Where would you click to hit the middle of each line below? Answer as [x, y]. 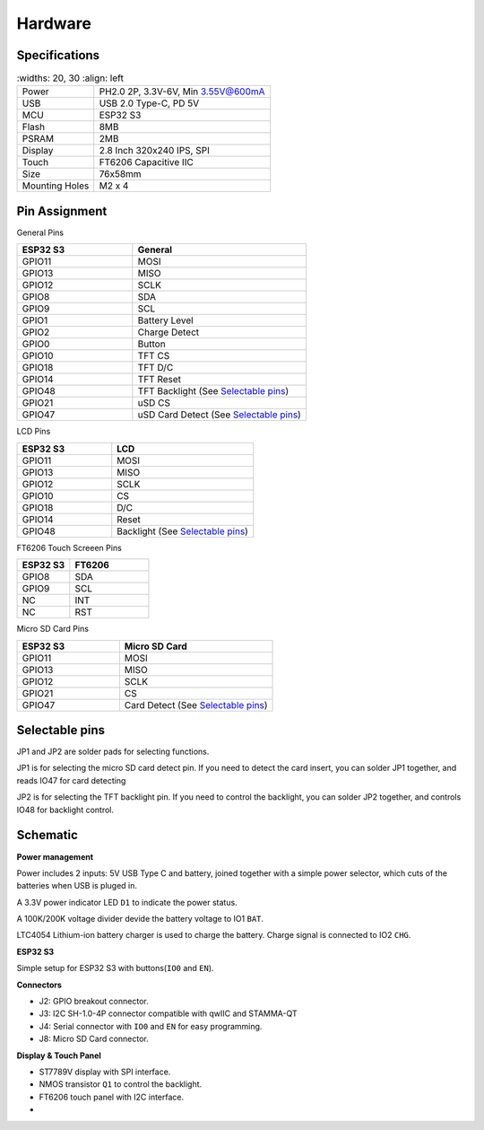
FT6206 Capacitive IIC [147, 162]
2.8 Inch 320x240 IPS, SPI [155, 151]
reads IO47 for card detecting [71, 780]
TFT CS [154, 356]
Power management [55, 856]
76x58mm [121, 174]
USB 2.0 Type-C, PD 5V [149, 103]
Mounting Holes [56, 186]
